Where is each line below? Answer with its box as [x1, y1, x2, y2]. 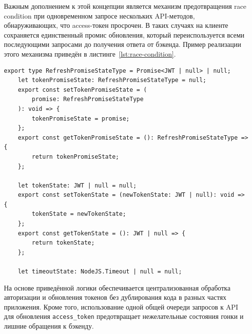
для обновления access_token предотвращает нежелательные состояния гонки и [4, 311, 244, 321]
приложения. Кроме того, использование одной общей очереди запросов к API [4, 301, 238, 312]
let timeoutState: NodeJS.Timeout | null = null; [18, 268, 182, 275]
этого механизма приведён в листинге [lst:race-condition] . [4, 48, 176, 59]
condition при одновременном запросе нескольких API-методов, [4, 10, 195, 21]
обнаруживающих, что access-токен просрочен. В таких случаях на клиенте [4, 20, 228, 30]
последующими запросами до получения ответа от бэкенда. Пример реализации [4, 39, 241, 49]
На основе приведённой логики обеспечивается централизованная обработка [4, 282, 231, 292]
